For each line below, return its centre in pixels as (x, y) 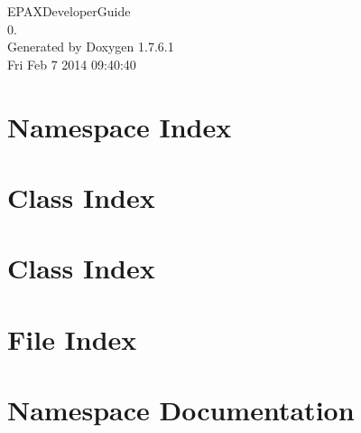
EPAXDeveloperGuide (69, 11)
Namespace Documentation (181, 410)
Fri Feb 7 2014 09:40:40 (72, 64)
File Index (72, 339)
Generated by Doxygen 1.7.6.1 (91, 47)
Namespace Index (120, 126)
